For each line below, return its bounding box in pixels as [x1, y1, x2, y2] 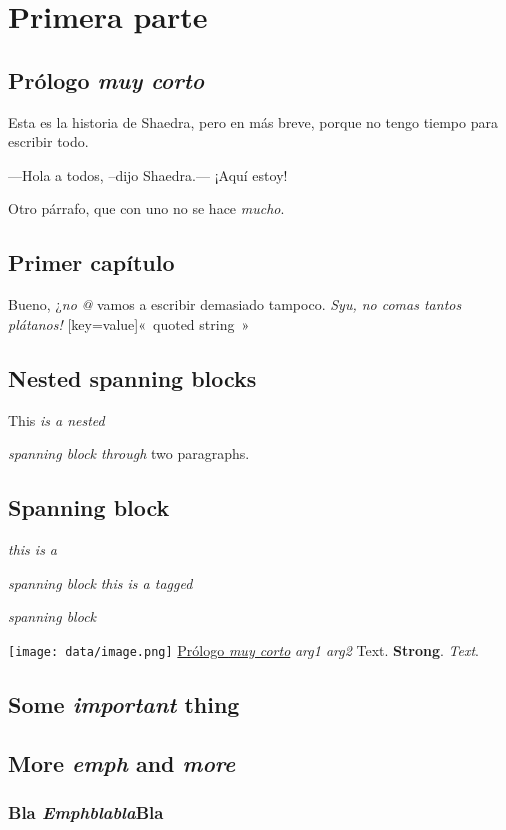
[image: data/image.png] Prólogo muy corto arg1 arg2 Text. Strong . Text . [8, 639, 479, 660]
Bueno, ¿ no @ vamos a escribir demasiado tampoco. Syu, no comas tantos [8, 294, 462, 315]
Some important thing [8, 688, 240, 719]
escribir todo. [8, 131, 89, 152]
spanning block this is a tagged [8, 572, 193, 593]
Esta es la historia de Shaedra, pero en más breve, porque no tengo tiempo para [8, 111, 498, 132]
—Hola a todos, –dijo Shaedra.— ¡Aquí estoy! [8, 164, 288, 185]
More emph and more [8, 747, 236, 778]
